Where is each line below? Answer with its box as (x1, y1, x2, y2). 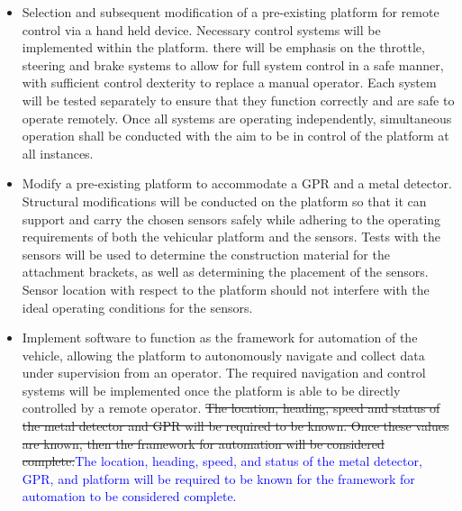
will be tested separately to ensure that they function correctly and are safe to (22, 90, 455, 109)
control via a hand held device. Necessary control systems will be (22, 20, 381, 39)
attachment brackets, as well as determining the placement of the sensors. (22, 262, 429, 281)
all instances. (22, 143, 94, 162)
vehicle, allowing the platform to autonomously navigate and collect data (22, 345, 425, 364)
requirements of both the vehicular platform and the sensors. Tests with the (22, 227, 441, 246)
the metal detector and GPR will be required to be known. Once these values (22, 416, 449, 435)
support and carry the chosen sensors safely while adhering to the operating (22, 209, 441, 228)
